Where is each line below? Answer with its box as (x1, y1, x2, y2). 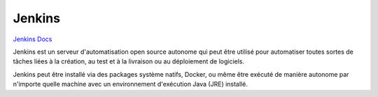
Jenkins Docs (13, 35, 52, 43)
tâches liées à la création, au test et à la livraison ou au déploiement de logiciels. (13, 57, 245, 66)
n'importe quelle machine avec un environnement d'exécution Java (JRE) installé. (13, 80, 248, 89)
